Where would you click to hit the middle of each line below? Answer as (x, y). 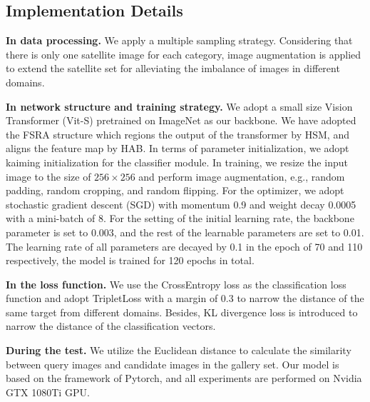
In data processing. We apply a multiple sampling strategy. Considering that (179, 40)
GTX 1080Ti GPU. (48, 392)
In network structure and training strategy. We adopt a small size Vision (179, 106)
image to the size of (48, 176)
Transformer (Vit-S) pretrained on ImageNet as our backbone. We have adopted (181, 120)
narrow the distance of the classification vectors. (111, 326)
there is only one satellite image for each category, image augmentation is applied (184, 54)
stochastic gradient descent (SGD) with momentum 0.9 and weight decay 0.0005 (181, 204)
